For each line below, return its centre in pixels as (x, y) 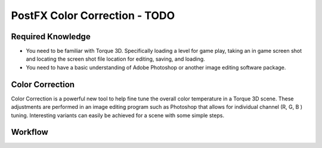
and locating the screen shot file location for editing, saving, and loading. (115, 59)
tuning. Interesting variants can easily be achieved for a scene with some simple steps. (118, 115)
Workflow (30, 132)
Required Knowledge (51, 37)
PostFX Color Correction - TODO (93, 15)
